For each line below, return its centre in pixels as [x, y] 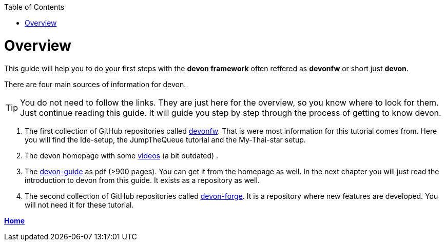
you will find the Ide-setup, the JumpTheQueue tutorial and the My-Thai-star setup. [165, 139]
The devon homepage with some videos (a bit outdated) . [122, 155]
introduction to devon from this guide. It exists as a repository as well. [142, 180]
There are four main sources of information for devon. [95, 84]
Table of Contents [34, 7]
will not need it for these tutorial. [79, 205]
